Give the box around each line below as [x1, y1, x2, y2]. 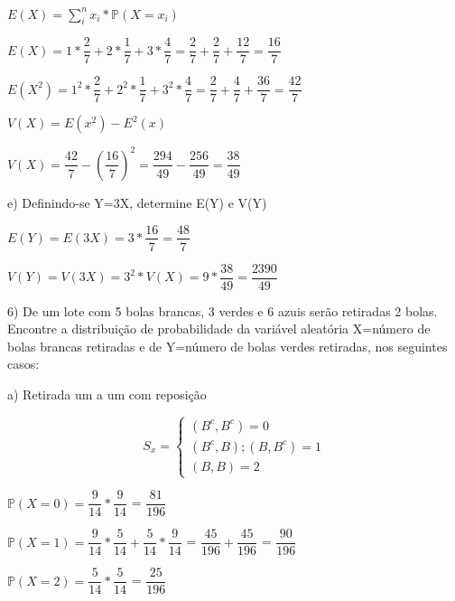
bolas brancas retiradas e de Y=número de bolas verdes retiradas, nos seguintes [7, 336, 448, 355]
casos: [7, 354, 40, 373]
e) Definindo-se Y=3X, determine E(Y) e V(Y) [7, 193, 267, 211]
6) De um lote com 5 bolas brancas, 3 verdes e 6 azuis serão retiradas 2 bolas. [7, 301, 438, 320]
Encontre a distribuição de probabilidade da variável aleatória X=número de [7, 319, 431, 338]
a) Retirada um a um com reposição [7, 385, 207, 404]
